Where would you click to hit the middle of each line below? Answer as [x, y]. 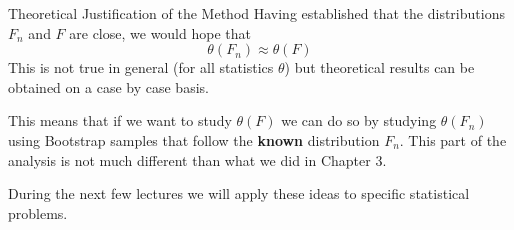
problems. [38, 212]
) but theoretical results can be [379, 67]
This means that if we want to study [120, 120]
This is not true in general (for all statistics [141, 67]
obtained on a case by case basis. [108, 86]
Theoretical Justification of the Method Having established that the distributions [256, 13]
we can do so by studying [359, 120]
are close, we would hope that [160, 32]
